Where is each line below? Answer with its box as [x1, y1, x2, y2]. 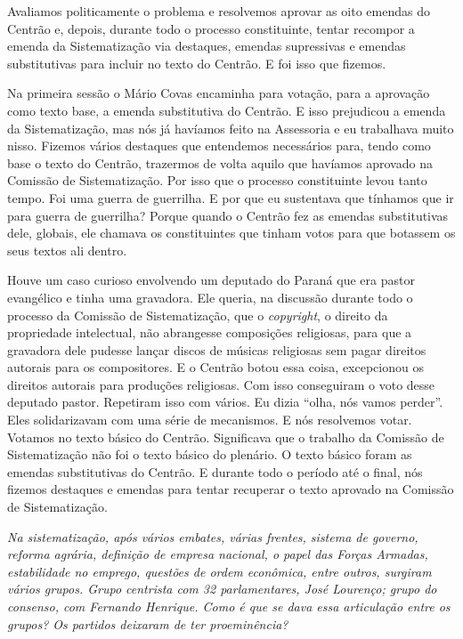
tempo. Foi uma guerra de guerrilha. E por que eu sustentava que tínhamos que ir [7, 188, 454, 206]
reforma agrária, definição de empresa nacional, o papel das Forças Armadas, [7, 545, 428, 563]
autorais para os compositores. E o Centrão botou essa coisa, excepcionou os [7, 358, 424, 376]
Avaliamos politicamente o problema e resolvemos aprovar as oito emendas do [7, 2, 430, 20]
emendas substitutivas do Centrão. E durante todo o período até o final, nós [7, 462, 423, 481]
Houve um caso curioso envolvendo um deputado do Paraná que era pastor [7, 271, 415, 289]
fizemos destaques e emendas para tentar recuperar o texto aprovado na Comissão [7, 480, 454, 498]
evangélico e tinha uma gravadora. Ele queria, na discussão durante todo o [7, 287, 413, 306]
